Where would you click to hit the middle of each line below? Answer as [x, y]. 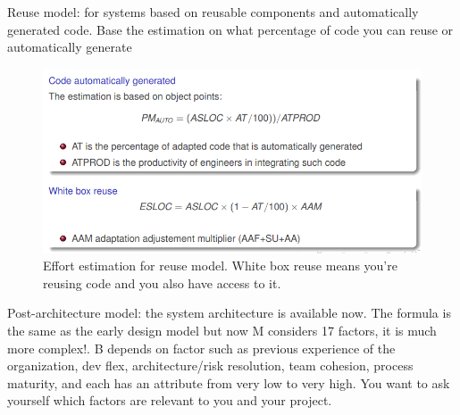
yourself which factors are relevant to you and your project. [170, 400]
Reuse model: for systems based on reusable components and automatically [213, 12]
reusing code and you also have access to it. [162, 282]
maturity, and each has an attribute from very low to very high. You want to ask [229, 382]
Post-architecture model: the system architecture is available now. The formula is [229, 313]
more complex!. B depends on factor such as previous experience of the [201, 348]
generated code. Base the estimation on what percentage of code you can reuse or [230, 29]
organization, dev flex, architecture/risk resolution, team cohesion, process [210, 365]
